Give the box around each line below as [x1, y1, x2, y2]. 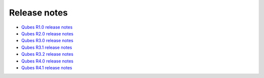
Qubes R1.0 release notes [21, 24, 73, 30]
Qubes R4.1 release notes [21, 64, 72, 70]
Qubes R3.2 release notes [21, 51, 73, 57]
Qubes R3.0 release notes [21, 38, 73, 44]
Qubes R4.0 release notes [21, 58, 73, 64]
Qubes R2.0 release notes [21, 31, 73, 36]
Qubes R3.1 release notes [21, 44, 72, 50]
